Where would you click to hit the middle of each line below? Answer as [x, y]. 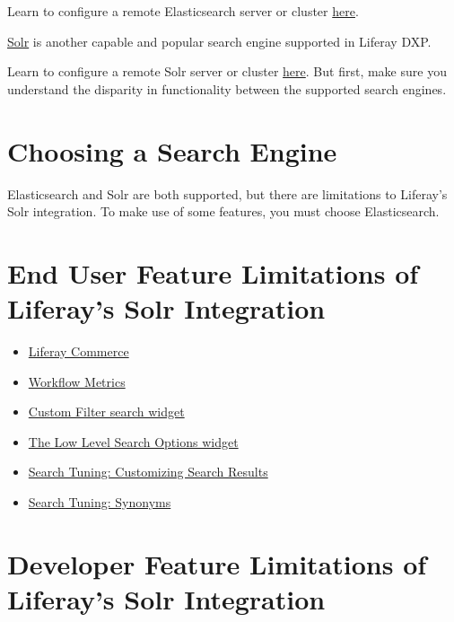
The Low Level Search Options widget [133, 441]
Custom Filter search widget [106, 412]
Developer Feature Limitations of [217, 563]
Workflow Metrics [77, 381]
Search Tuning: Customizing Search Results [148, 472]
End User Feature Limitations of [213, 272]
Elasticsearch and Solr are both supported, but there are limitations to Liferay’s [227, 193]
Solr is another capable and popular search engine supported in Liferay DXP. [219, 41]
